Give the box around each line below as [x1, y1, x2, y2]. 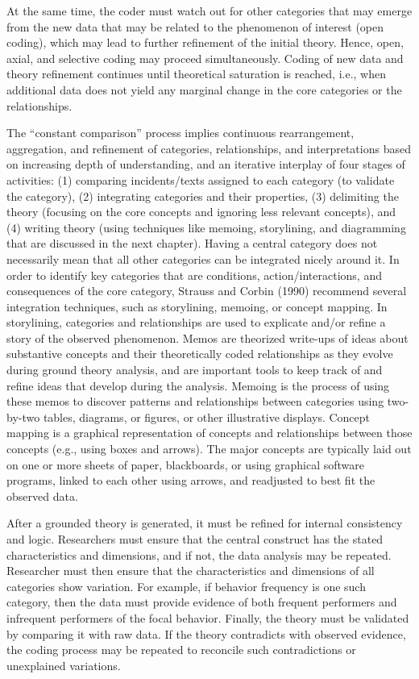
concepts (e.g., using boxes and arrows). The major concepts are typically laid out [6, 440, 412, 457]
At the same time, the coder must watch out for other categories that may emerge [6, 2, 413, 19]
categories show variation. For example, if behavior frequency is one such [6, 577, 366, 594]
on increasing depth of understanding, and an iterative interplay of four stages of [6, 156, 405, 173]
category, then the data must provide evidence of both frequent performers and [6, 594, 397, 610]
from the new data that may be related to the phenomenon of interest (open [6, 18, 384, 35]
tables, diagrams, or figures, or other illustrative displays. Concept [43, 408, 371, 425]
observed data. [6, 487, 78, 504]
